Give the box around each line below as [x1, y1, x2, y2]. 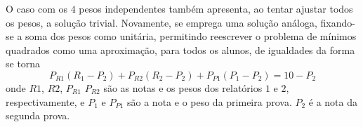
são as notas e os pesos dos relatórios [103, 80, 263, 95]
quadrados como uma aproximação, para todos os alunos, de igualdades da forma [6, 42, 355, 57]
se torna [6, 56, 41, 71]
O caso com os [6, 1, 68, 15]
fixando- [320, 15, 355, 29]
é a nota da [308, 94, 358, 109]
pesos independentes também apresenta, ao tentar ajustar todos [79, 1, 353, 15]
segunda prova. [6, 108, 70, 123]
